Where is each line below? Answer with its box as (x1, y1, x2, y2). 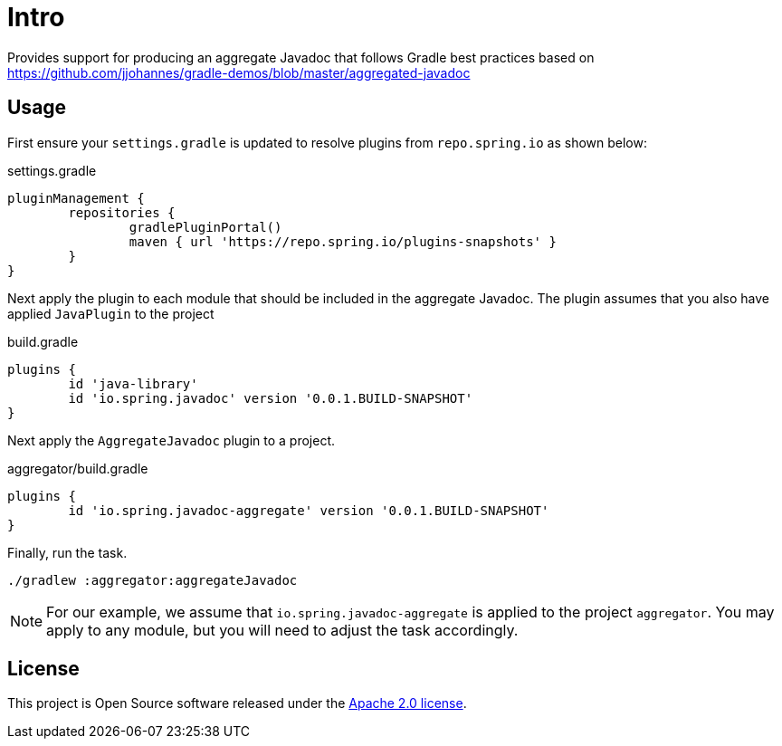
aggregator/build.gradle (7, 460, 148, 476)
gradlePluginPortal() (129, 219, 282, 234)
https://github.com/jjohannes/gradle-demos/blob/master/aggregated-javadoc (7, 64, 471, 81)
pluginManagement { (7, 190, 145, 206)
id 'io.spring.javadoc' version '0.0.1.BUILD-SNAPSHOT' (68, 390, 473, 406)
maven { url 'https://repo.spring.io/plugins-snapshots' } (129, 234, 557, 249)
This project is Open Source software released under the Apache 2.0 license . (7, 695, 467, 712)
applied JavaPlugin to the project (7, 305, 215, 321)
